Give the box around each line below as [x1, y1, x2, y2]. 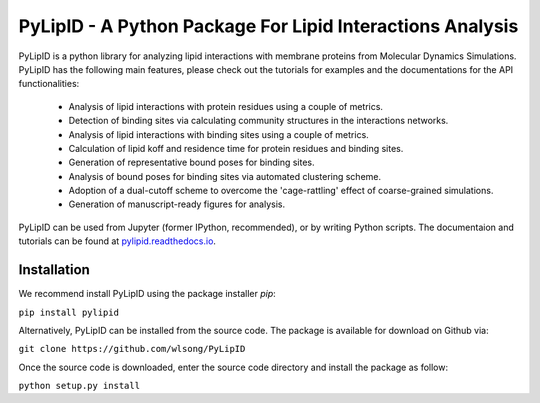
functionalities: [18, 78, 80, 90]
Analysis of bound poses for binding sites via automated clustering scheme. [68, 170, 382, 182]
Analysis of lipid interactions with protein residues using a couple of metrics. [68, 100, 384, 112]
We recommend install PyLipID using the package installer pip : [18, 288, 277, 300]
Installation [18, 261, 90, 279]
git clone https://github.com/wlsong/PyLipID [18, 343, 246, 355]
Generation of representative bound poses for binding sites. [68, 156, 315, 169]
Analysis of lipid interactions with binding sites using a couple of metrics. [68, 128, 369, 140]
